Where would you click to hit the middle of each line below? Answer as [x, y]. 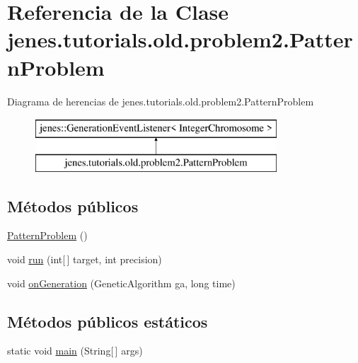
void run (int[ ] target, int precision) [85, 259]
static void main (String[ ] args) [75, 351]
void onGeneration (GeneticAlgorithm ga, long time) [121, 283]
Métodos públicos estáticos [108, 321]
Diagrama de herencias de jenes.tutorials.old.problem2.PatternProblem [161, 101]
